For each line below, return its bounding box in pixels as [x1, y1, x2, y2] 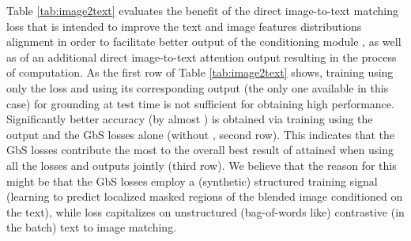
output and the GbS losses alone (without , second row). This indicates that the [6, 126, 395, 142]
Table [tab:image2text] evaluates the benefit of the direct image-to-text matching [6, 2, 398, 18]
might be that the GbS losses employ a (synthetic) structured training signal [6, 172, 378, 189]
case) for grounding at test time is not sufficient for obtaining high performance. [6, 95, 394, 111]
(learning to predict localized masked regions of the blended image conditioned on [6, 188, 403, 205]
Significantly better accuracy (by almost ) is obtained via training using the [6, 111, 373, 127]
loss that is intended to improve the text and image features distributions [6, 17, 362, 34]
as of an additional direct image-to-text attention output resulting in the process [6, 48, 397, 65]
